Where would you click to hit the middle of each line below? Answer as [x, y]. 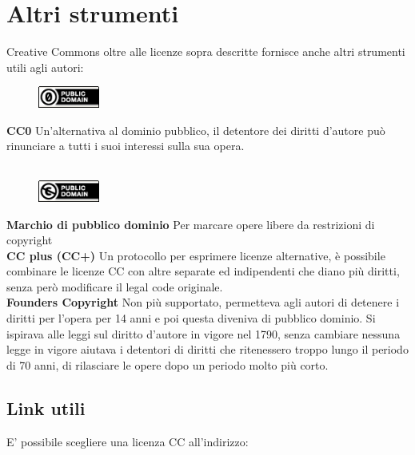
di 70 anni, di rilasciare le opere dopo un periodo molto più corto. [168, 364]
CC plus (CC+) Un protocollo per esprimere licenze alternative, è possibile [196, 255]
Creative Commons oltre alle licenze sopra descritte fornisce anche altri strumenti [206, 51]
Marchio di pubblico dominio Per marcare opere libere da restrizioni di [191, 224]
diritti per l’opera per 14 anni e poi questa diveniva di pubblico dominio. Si [191, 318]
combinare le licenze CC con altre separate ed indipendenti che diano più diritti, [203, 271]
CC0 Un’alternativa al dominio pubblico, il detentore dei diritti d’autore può [196, 130]
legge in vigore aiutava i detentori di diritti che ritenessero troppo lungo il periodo [207, 349]
